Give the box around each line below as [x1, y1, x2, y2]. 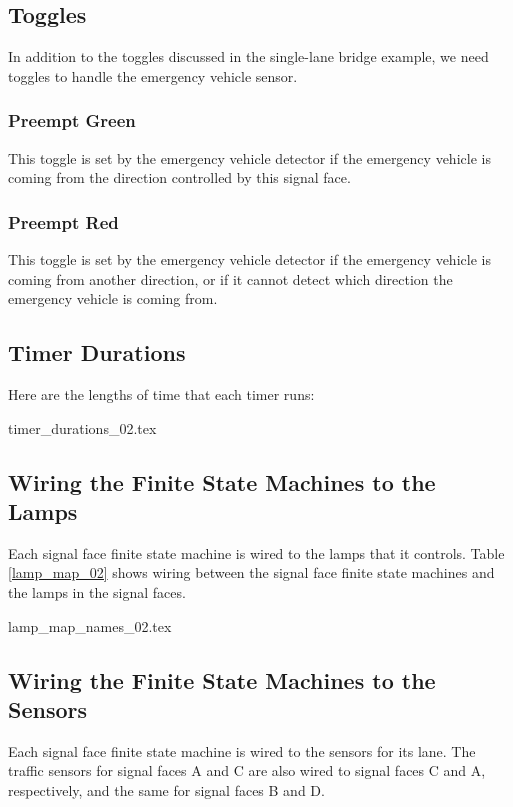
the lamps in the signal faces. [8, 581, 186, 602]
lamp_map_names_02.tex [8, 615, 172, 636]
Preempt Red [8, 209, 119, 234]
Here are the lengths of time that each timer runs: [8, 384, 315, 404]
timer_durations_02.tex [8, 417, 157, 438]
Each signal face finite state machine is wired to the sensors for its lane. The [8, 740, 476, 761]
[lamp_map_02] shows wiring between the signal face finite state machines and [8, 562, 495, 583]
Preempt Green [8, 108, 136, 133]
